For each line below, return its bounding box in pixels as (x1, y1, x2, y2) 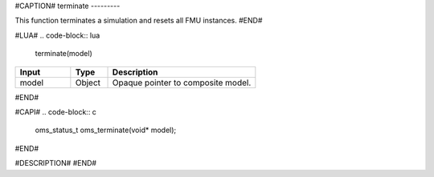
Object (75, 77, 100, 88)
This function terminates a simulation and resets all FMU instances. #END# (14, 16, 263, 26)
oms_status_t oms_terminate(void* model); (35, 125, 177, 135)
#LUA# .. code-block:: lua (14, 30, 100, 40)
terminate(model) (35, 49, 92, 58)
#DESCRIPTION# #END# (14, 159, 96, 168)
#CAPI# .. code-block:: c (14, 107, 96, 116)
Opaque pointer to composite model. (112, 77, 252, 88)
